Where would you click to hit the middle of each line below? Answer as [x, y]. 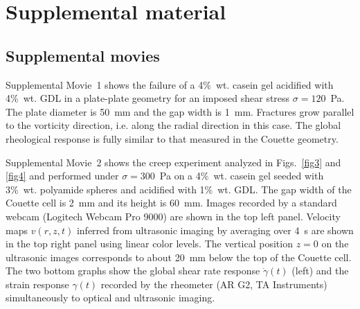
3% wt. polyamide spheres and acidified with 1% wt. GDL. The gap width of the [179, 189]
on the [335, 244]
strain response [37, 284]
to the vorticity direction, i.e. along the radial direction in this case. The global [173, 125]
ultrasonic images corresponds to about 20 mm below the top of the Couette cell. [179, 257]
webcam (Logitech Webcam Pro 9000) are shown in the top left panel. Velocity [173, 216]
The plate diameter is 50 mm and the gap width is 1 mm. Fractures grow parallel [180, 111]
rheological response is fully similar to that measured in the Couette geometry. [172, 138]
